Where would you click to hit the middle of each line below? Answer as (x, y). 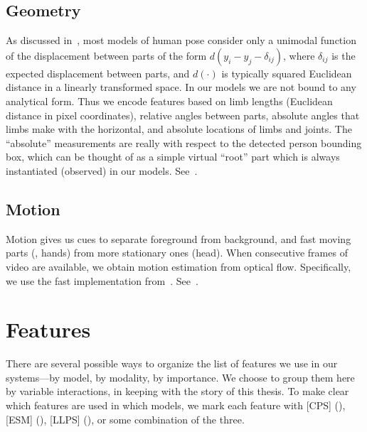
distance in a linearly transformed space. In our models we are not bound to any (181, 87)
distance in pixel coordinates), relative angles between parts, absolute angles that (183, 115)
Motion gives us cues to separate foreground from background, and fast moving (179, 238)
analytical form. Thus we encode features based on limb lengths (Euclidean (169, 101)
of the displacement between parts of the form (106, 55)
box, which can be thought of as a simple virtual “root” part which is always (173, 157)
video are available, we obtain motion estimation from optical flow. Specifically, (179, 266)
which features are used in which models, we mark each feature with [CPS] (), (176, 405)
